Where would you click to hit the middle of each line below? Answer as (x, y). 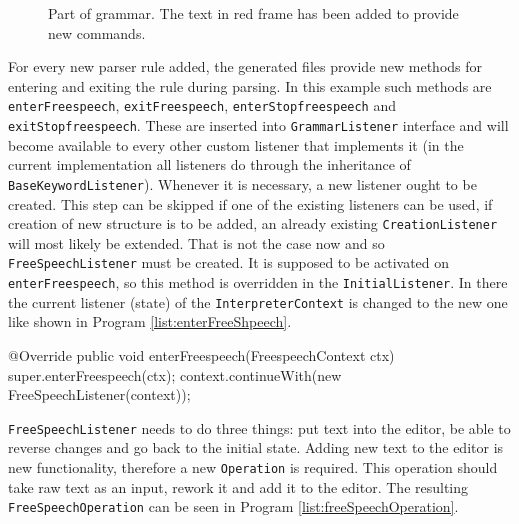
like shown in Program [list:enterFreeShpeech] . (150, 321)
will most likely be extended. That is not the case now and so (196, 242)
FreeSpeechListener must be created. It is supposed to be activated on (229, 262)
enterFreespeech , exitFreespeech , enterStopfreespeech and (202, 105)
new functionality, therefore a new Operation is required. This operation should (253, 466)
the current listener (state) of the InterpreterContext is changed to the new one (258, 301)
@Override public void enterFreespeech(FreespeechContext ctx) (201, 354)
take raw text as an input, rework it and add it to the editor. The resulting (238, 486)
